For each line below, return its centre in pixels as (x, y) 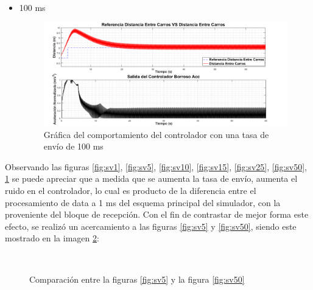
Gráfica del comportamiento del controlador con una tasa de (156, 134)
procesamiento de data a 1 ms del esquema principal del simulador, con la (143, 202)
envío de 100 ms (73, 146)
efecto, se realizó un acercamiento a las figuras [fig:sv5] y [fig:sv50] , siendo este (151, 226)
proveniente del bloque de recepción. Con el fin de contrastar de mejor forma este (157, 214)
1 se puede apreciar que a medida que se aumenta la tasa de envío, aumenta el (151, 178)
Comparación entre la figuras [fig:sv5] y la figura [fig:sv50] (137, 279)
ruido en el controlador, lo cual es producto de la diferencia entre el (131, 190)
